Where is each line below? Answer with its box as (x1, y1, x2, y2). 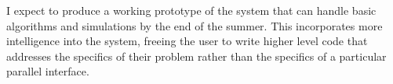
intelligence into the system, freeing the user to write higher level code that (6, 33, 368, 49)
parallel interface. (6, 63, 89, 79)
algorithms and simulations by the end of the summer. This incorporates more (6, 17, 383, 33)
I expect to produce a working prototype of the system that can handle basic (6, 2, 377, 18)
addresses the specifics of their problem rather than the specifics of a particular (6, 47, 387, 64)
